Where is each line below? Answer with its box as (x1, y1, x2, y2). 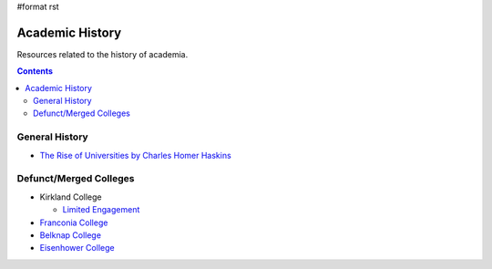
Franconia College (39, 217, 108, 228)
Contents (16, 66, 54, 77)
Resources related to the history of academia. (16, 48, 189, 59)
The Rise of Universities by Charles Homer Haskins (39, 150, 231, 160)
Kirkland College (39, 191, 102, 202)
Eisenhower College (39, 243, 115, 253)
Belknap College (39, 229, 102, 241)
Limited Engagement (62, 204, 140, 215)
